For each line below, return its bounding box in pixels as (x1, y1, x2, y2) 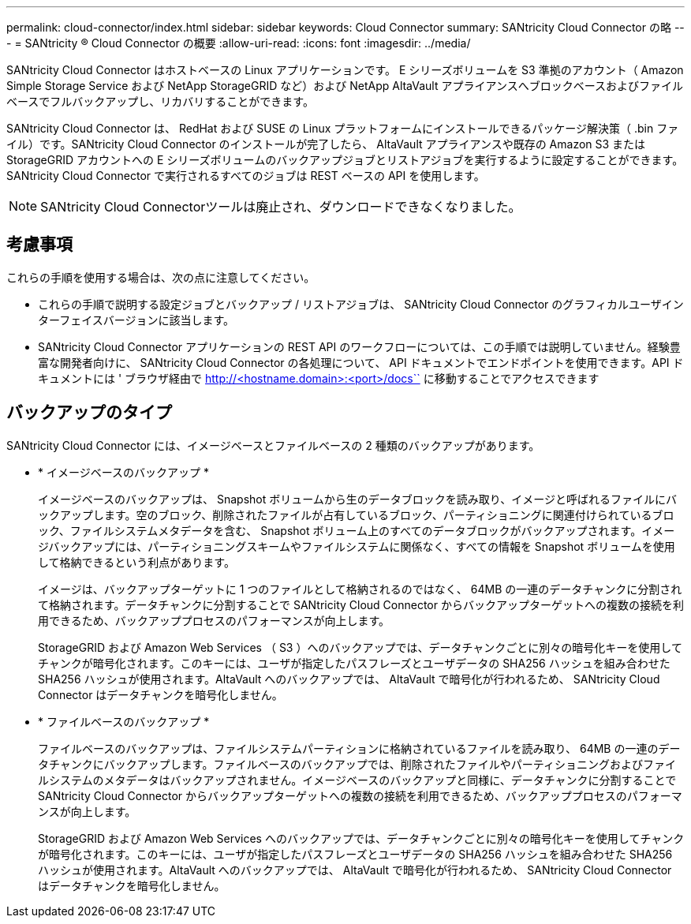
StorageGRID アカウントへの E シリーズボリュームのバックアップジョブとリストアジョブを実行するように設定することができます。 (6, 153, 684, 166)
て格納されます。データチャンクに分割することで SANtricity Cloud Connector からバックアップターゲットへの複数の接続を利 (38, 597, 684, 612)
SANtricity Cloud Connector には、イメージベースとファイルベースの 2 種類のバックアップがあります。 (6, 438, 540, 452)
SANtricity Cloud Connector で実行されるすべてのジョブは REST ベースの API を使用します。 (6, 169, 485, 182)
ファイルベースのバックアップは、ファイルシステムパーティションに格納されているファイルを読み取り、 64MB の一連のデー (38, 741, 681, 755)
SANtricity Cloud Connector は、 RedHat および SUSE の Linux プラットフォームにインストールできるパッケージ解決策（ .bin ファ (6, 122, 679, 135)
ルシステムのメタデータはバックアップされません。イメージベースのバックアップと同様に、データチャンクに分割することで (38, 772, 677, 787)
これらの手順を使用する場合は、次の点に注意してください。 (6, 270, 316, 284)
